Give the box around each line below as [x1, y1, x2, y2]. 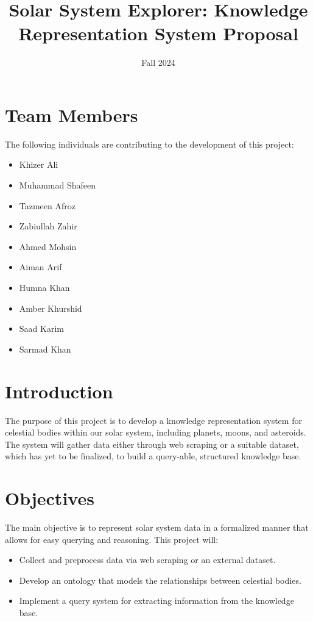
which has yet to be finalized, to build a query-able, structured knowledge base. [5, 450, 301, 462]
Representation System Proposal [18, 21, 298, 46]
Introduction [5, 378, 113, 403]
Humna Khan [19, 281, 70, 293]
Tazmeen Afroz [19, 199, 76, 212]
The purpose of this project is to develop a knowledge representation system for [5, 414, 302, 426]
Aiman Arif [19, 260, 62, 273]
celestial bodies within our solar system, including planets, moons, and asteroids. [5, 426, 306, 439]
